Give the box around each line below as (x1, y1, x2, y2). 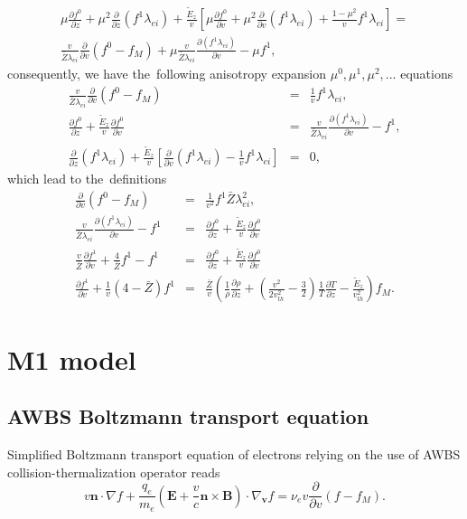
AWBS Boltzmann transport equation (7, 402, 369, 430)
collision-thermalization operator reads (7, 462, 220, 481)
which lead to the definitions (7, 169, 167, 188)
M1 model (7, 340, 136, 377)
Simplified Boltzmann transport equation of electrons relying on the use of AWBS (7, 445, 461, 464)
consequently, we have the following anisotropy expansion (7, 64, 327, 83)
